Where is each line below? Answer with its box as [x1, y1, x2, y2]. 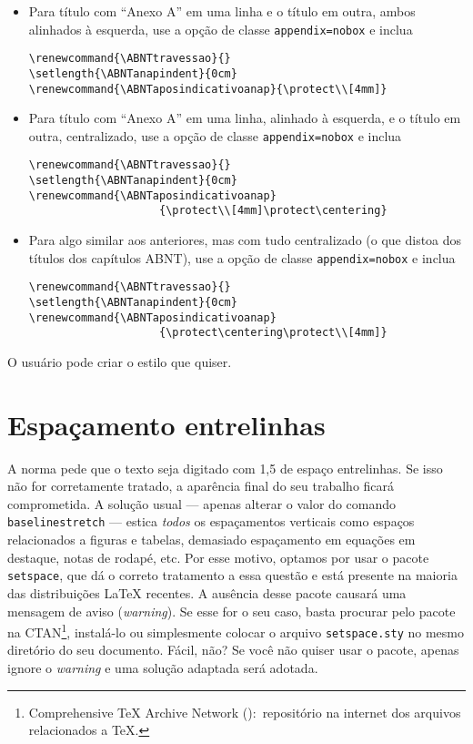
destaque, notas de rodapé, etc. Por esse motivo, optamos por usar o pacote [7, 547, 429, 566]
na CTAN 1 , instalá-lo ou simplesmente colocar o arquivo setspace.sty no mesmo [7, 620, 464, 641]
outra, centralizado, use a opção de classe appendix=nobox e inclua [28, 126, 402, 145]
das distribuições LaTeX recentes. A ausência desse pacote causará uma [7, 583, 407, 602]
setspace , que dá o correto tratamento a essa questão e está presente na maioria [7, 566, 458, 585]
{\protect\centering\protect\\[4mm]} [158, 326, 387, 340]
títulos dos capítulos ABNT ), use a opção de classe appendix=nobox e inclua [28, 248, 456, 267]
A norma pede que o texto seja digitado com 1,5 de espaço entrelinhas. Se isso [7, 458, 443, 477]
